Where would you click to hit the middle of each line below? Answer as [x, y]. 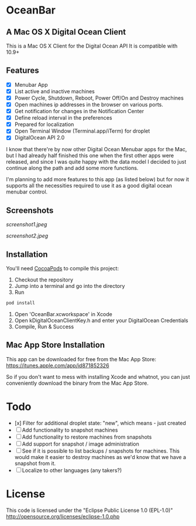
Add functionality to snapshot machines [70, 430]
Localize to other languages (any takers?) [72, 470]
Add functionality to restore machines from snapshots [87, 437]
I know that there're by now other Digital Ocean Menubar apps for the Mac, [97, 150]
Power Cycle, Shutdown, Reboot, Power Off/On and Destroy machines [99, 98]
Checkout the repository [44, 280]
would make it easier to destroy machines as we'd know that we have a [100, 457]
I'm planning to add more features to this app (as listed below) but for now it [97, 179]
